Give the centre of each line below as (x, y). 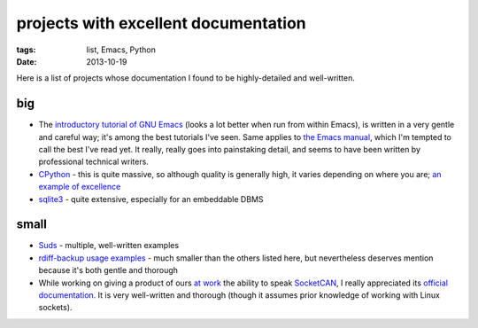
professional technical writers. (94, 162)
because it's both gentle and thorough (108, 270)
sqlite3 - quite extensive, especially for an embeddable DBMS (151, 199)
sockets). (55, 308)
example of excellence (80, 187)
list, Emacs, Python (121, 50)
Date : (27, 61)
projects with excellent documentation (162, 23)
